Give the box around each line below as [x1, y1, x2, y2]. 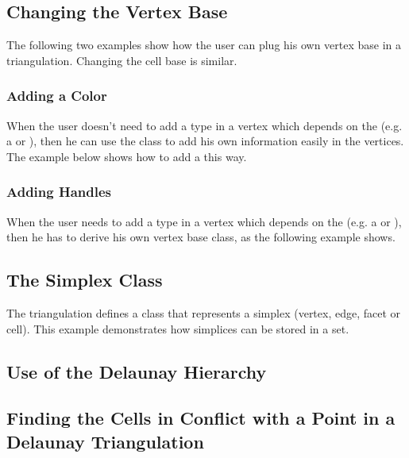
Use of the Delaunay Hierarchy [6, 359, 267, 383]
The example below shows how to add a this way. [6, 148, 247, 164]
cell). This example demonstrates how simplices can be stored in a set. [6, 320, 349, 337]
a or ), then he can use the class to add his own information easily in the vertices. [6, 133, 404, 149]
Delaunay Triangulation [6, 429, 204, 453]
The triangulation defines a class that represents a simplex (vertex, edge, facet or [6, 305, 401, 321]
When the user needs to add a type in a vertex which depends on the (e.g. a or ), [6, 213, 402, 229]
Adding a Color [6, 86, 107, 106]
